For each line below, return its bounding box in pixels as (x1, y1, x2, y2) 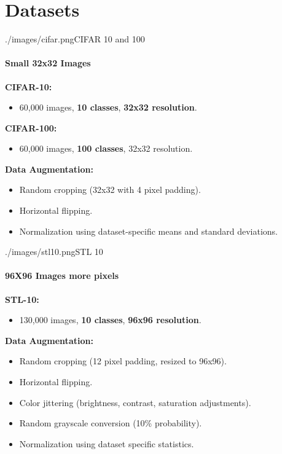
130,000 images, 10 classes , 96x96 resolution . (19, 313, 202, 326)
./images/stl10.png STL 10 (5, 245, 103, 258)
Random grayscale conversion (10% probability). (19, 417, 202, 429)
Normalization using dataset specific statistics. (19, 437, 194, 450)
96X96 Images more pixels (5, 269, 119, 282)
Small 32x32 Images (5, 57, 91, 69)
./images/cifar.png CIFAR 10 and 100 (5, 33, 145, 45)
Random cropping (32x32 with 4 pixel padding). (19, 183, 201, 196)
